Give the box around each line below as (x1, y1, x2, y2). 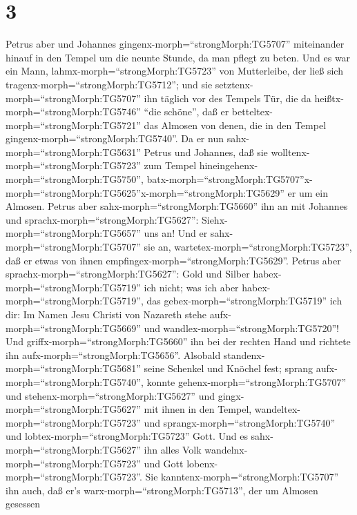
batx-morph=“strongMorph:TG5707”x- (146, 172, 313, 186)
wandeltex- (254, 402, 300, 416)
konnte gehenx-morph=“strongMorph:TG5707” (146, 374, 346, 389)
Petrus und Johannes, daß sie (144, 144, 268, 159)
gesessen (6, 496, 40, 511)
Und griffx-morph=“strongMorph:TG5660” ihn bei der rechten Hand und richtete (6, 334, 351, 349)
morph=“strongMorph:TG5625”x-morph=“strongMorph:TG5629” (6, 185, 284, 200)
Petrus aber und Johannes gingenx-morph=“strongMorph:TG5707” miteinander (6, 37, 345, 51)
